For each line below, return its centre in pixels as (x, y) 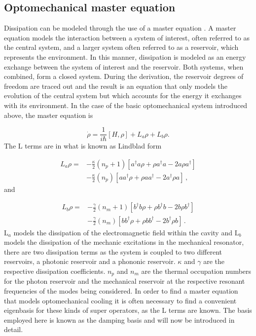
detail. (14, 329)
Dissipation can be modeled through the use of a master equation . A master (120, 28)
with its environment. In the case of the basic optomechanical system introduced (126, 105)
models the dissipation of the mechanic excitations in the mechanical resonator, (124, 242)
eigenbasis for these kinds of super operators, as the (82, 310)
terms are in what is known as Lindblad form (93, 146)
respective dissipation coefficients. (55, 271)
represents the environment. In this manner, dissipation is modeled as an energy (125, 56)
